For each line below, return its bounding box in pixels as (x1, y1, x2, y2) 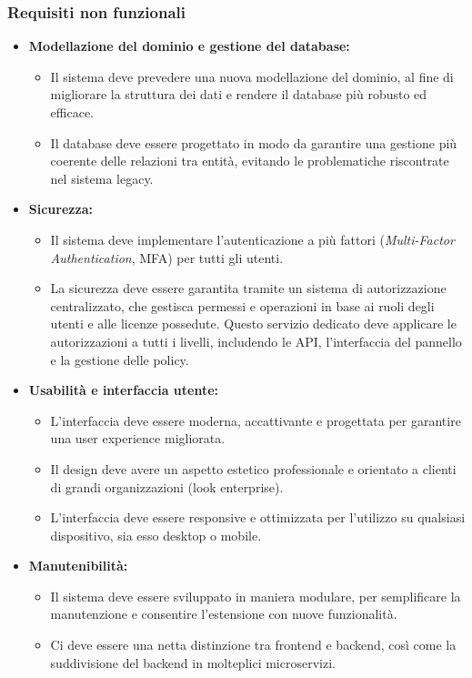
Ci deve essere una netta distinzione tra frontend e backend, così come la (50, 635, 457, 654)
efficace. (50, 103, 95, 121)
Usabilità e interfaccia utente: (28, 380, 219, 400)
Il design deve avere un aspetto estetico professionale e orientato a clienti (50, 459, 457, 478)
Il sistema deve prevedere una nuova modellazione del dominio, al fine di (50, 66, 454, 86)
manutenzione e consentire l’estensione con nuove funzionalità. (50, 604, 397, 623)
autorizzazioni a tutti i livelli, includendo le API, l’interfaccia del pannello (50, 331, 462, 350)
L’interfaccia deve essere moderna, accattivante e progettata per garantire (50, 410, 461, 430)
